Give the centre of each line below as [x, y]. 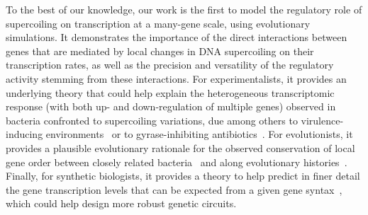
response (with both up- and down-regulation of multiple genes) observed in [171, 106]
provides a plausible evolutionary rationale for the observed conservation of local [180, 147]
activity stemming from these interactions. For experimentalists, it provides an [176, 78]
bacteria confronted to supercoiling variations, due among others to [152, 120]
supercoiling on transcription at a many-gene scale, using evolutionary [158, 23]
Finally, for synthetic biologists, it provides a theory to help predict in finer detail [183, 176]
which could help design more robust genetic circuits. [121, 203]
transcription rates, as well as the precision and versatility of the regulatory [170, 65]
